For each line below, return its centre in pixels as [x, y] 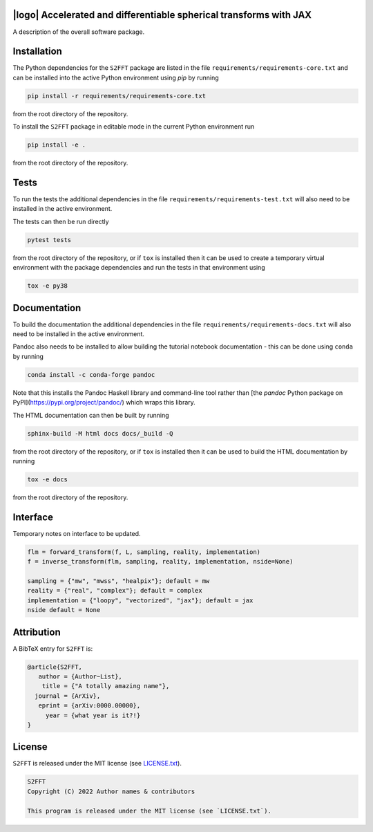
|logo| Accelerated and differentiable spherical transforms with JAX [162, 15]
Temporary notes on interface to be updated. [77, 533]
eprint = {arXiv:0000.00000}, [89, 706]
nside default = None [64, 610]
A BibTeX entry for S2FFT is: [53, 648]
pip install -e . [57, 145]
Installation [37, 52]
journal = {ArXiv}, [68, 696]
